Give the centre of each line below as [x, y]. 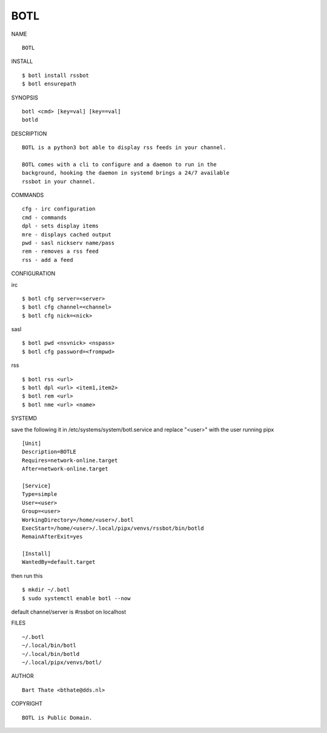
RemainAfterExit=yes [52, 537]
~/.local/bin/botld [51, 654]
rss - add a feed [48, 260]
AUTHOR [22, 676]
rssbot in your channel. [59, 181]
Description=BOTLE [49, 452]
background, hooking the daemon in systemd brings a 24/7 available [126, 173]
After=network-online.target [65, 469]
